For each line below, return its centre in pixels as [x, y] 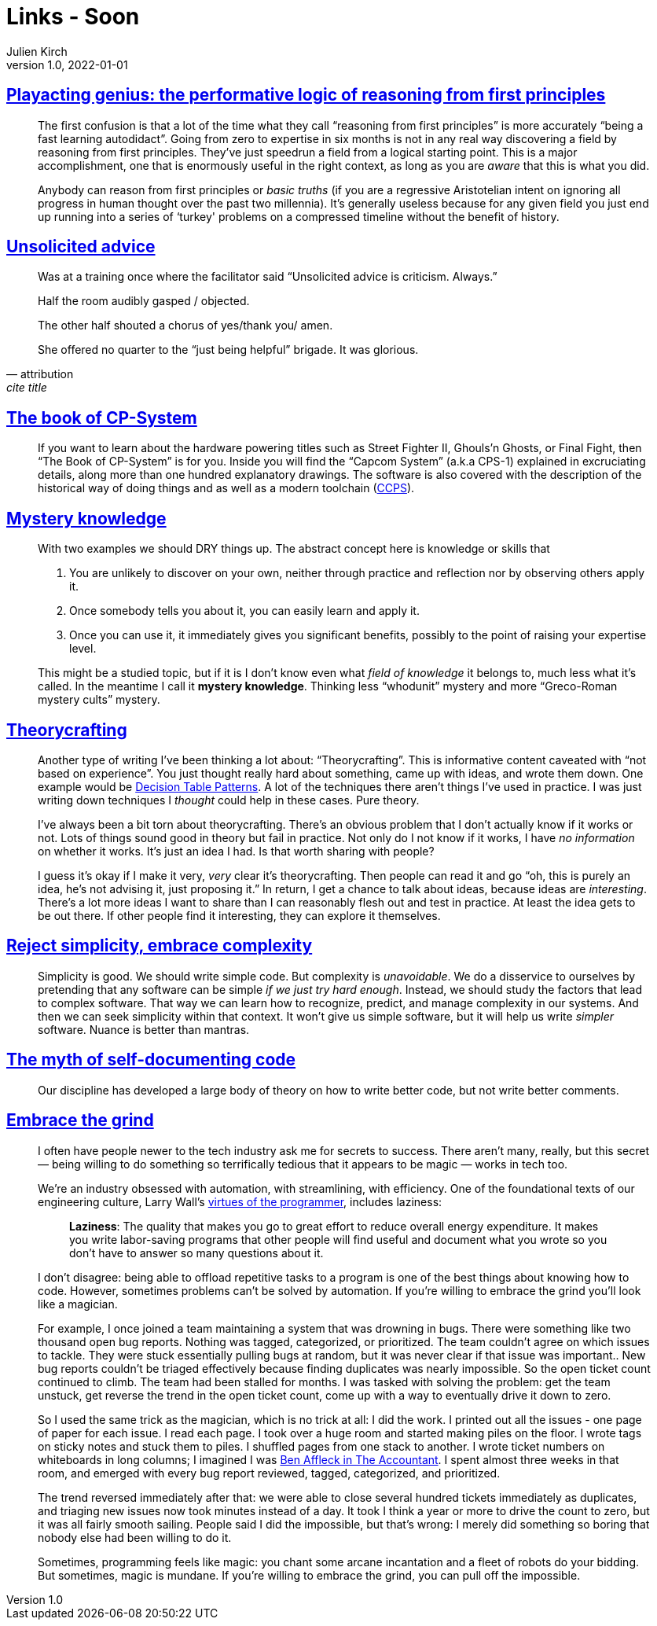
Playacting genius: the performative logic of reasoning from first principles [306, 95]
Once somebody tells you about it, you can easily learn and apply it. [244, 611]
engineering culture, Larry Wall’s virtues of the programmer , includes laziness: [240, 1201]
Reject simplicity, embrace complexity [160, 946]
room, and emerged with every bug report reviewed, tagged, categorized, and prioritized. [269, 1473]
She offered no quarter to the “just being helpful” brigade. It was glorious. [228, 350]
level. [83, 649]
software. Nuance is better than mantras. [144, 1029]
